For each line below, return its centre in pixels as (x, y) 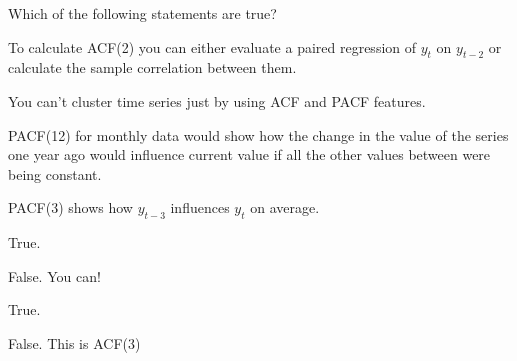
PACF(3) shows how (70, 207)
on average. (285, 207)
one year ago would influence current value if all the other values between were (249, 154)
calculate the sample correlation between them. (152, 67)
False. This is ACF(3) (74, 342)
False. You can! (54, 275)
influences (200, 207)
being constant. (55, 173)
